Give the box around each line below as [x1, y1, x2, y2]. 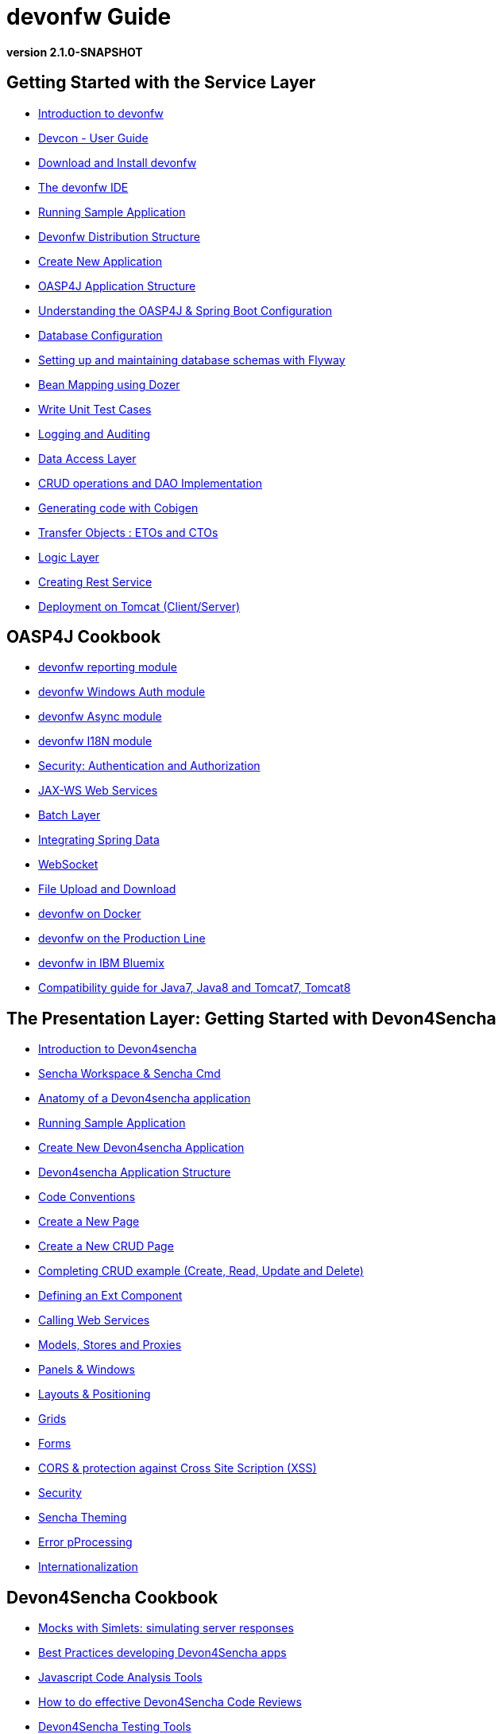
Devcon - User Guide [38, 130, 149, 145]
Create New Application [38, 254, 163, 268]
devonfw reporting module [38, 660, 177, 675]
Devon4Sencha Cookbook [6, 1587, 218, 1608]
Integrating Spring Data [38, 833, 160, 847]
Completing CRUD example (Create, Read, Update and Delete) [38, 1264, 364, 1278]
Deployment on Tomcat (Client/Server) [38, 599, 241, 613]
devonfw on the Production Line [38, 931, 206, 946]
